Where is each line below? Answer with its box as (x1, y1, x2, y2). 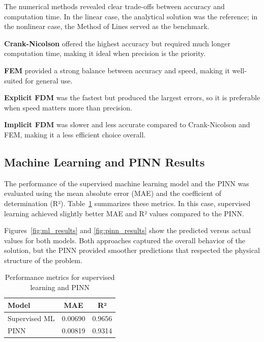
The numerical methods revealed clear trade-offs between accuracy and (4, 1, 225, 11)
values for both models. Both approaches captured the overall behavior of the (4, 235, 245, 245)
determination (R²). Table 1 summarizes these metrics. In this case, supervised (4, 197, 251, 208)
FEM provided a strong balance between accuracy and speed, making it (4, 65, 230, 75)
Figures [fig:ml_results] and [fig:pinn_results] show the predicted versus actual (4, 225, 251, 236)
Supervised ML (8, 312, 55, 323)
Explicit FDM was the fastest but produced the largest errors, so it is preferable (4, 92, 260, 103)
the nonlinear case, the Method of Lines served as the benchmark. (4, 21, 210, 32)
